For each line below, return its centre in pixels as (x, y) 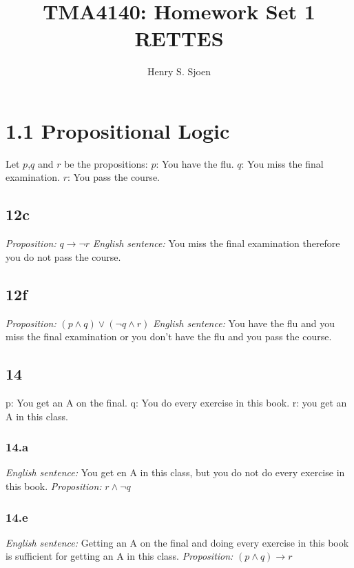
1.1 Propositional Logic (118, 130)
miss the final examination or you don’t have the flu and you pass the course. (169, 336)
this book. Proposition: (54, 486)
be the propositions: (106, 163)
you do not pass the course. (63, 256)
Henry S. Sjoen (179, 71)
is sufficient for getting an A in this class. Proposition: (119, 556)
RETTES (179, 38)
